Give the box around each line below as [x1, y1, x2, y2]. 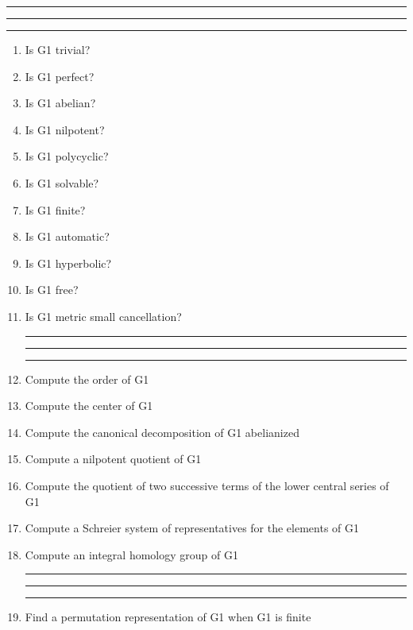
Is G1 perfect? [25, 68, 95, 84]
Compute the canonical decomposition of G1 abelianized [25, 423, 299, 440]
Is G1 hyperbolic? [25, 254, 112, 271]
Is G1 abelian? [25, 95, 96, 111]
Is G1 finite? [25, 201, 86, 218]
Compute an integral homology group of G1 [25, 546, 238, 562]
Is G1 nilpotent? [25, 121, 105, 137]
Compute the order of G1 [25, 370, 149, 387]
